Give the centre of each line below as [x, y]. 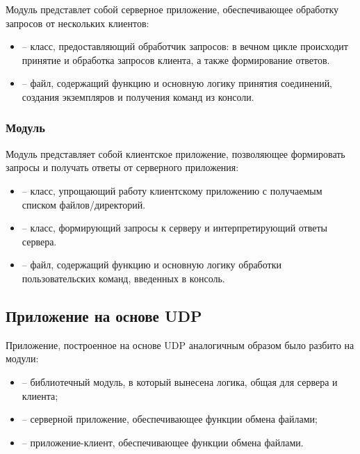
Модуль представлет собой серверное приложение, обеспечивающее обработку [172, 9]
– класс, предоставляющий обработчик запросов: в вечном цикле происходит [185, 46]
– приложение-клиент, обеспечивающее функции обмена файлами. [163, 442]
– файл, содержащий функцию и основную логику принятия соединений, [177, 83]
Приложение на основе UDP [104, 315]
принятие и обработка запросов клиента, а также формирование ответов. [176, 59]
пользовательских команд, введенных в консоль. [123, 278]
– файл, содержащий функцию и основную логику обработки [152, 265]
